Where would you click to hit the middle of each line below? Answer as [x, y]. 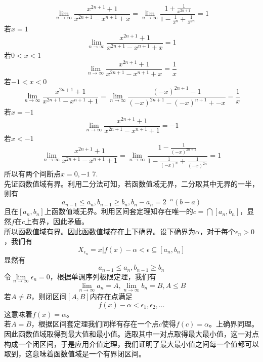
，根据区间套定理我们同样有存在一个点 [95, 324]
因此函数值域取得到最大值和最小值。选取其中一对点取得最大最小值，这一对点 [131, 333]
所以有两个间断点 [32, 174]
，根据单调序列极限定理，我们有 [103, 276]
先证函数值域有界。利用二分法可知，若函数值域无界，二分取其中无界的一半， [131, 183]
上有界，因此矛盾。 [56, 221]
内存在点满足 [111, 296]
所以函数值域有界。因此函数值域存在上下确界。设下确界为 [100, 231]
